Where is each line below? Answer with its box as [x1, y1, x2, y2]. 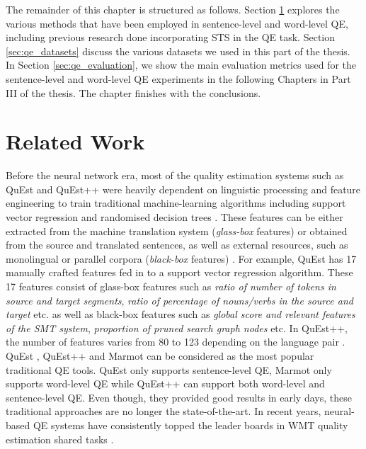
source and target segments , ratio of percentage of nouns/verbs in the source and [6, 292, 353, 307]
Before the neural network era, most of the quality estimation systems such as [6, 168, 344, 183]
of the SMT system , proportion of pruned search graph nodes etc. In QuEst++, [6, 320, 348, 335]
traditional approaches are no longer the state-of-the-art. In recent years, [6, 404, 321, 419]
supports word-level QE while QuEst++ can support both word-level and [6, 376, 325, 391]
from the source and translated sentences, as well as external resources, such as [6, 237, 348, 252]
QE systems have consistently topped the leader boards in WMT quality [33, 417, 348, 432]
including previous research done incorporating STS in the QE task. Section [6, 30, 336, 45]
